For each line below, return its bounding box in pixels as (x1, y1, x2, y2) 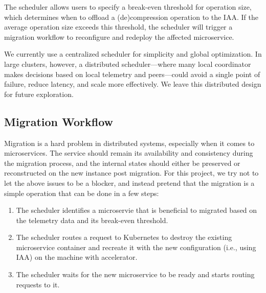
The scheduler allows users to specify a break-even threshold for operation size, (4, 2, 252, 12)
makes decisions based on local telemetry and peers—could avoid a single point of (4, 68, 260, 79)
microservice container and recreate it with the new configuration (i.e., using (16, 241, 256, 252)
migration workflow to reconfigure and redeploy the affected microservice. (4, 31, 234, 42)
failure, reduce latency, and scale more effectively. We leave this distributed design (4, 79, 261, 89)
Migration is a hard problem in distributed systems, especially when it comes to (4, 137, 255, 148)
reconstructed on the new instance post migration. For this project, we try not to (4, 167, 259, 178)
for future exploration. (4, 88, 74, 99)
